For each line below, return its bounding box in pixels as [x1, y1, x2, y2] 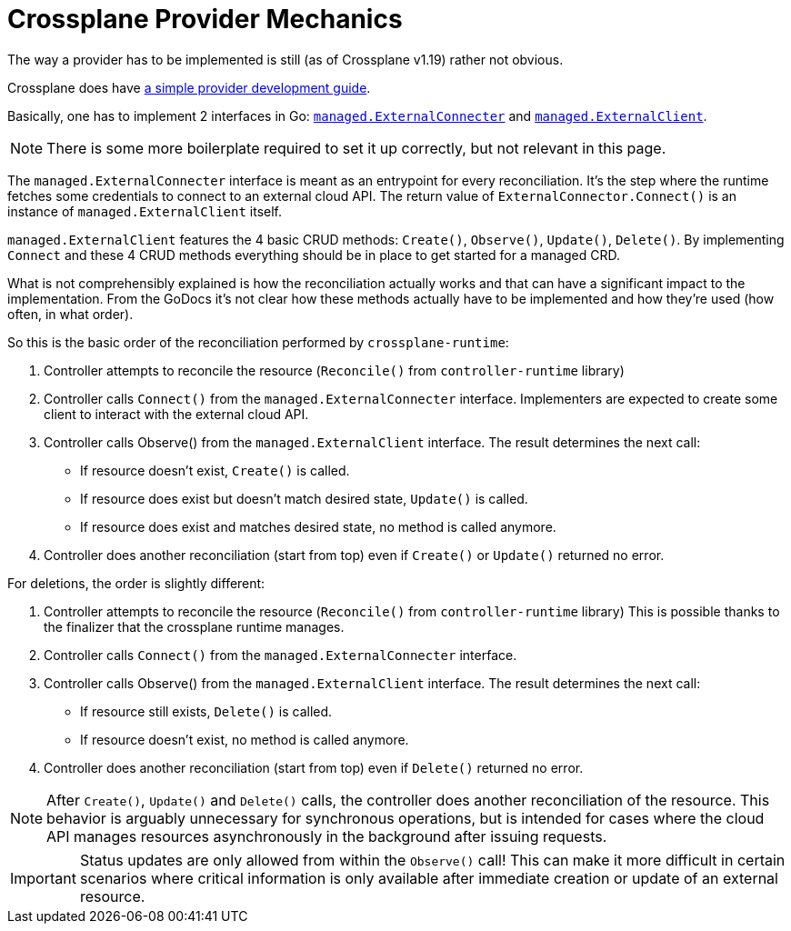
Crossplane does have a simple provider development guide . [7, 79, 371, 95]
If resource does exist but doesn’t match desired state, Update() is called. [80, 490, 528, 506]
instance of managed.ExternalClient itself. [7, 203, 283, 219]
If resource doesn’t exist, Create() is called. [80, 462, 350, 478]
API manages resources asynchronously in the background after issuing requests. [46, 826, 607, 846]
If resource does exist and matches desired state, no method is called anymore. [80, 518, 556, 535]
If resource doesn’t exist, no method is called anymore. [80, 731, 409, 747]
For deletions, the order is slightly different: [7, 575, 265, 591]
